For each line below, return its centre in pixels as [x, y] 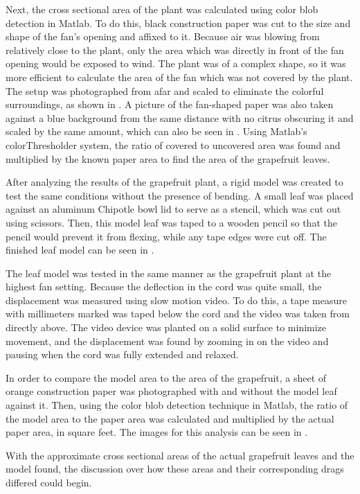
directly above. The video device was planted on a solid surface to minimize [166, 327]
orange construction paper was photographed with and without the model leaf [171, 391]
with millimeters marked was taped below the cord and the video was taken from [178, 314]
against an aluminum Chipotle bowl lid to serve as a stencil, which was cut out [173, 209]
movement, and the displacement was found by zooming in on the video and [167, 341]
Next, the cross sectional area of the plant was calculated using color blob [162, 9]
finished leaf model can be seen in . [80, 250]
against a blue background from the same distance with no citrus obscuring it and [180, 117]
